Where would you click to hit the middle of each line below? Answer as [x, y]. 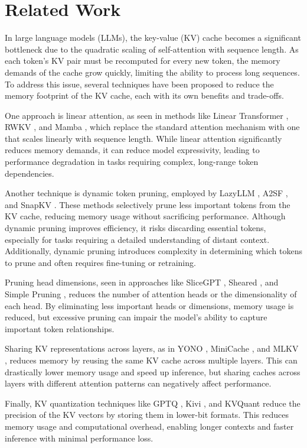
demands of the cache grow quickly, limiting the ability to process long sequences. [152, 72]
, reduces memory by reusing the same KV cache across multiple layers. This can [151, 360]
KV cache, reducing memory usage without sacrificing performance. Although [145, 216]
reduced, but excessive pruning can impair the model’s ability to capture [136, 317]
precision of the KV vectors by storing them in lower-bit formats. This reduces [147, 415]
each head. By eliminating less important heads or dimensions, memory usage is [149, 305]
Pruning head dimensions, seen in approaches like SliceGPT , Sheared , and [142, 282]
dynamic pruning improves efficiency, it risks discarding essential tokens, [135, 228]
